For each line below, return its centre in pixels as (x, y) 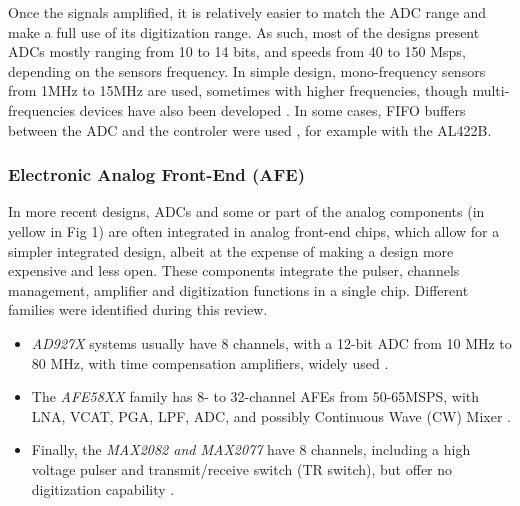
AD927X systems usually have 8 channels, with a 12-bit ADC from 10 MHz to (271, 342)
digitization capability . (103, 488)
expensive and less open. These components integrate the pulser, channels (234, 270)
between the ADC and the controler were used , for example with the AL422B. (250, 129)
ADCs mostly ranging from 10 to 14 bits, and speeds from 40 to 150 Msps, (237, 51)
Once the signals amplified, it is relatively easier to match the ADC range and (247, 12)
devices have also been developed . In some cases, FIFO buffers (272, 109)
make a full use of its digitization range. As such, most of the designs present (244, 31)
